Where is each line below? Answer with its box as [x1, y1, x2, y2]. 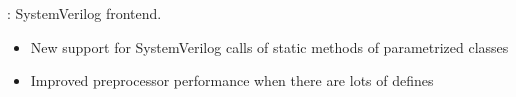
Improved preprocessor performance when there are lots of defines [30, 70, 434, 91]
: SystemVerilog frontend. [7, 3, 162, 23]
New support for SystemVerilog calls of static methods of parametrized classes [30, 36, 509, 57]
